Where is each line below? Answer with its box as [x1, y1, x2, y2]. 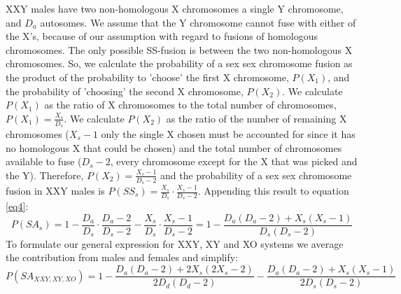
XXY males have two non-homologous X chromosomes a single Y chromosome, [6, 1, 344, 15]
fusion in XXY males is [6, 183, 105, 197]
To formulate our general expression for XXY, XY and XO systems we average [6, 236, 344, 251]
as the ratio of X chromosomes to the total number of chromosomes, [44, 97, 337, 112]
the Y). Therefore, [6, 167, 84, 182]
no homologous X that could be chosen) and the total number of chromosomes [6, 140, 342, 155]
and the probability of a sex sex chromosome [160, 167, 352, 182]
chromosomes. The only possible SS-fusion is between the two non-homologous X [6, 42, 353, 57]
